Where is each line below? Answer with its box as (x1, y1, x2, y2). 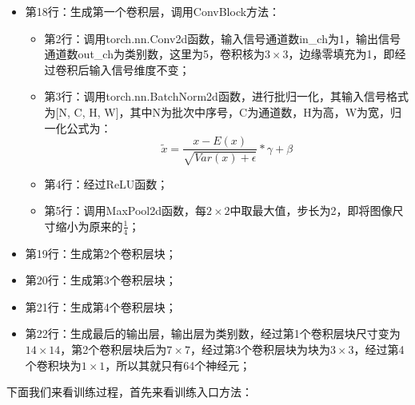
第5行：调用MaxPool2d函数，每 (44, 202, 207, 219)
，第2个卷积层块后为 (60, 341, 167, 357)
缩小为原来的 (55, 217, 123, 234)
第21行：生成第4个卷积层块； (25, 298, 177, 315)
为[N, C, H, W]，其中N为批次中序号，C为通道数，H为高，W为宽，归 (44, 103, 402, 120)
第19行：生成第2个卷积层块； (25, 244, 177, 261)
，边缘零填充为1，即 (288, 46, 395, 62)
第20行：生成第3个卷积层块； (25, 272, 177, 288)
